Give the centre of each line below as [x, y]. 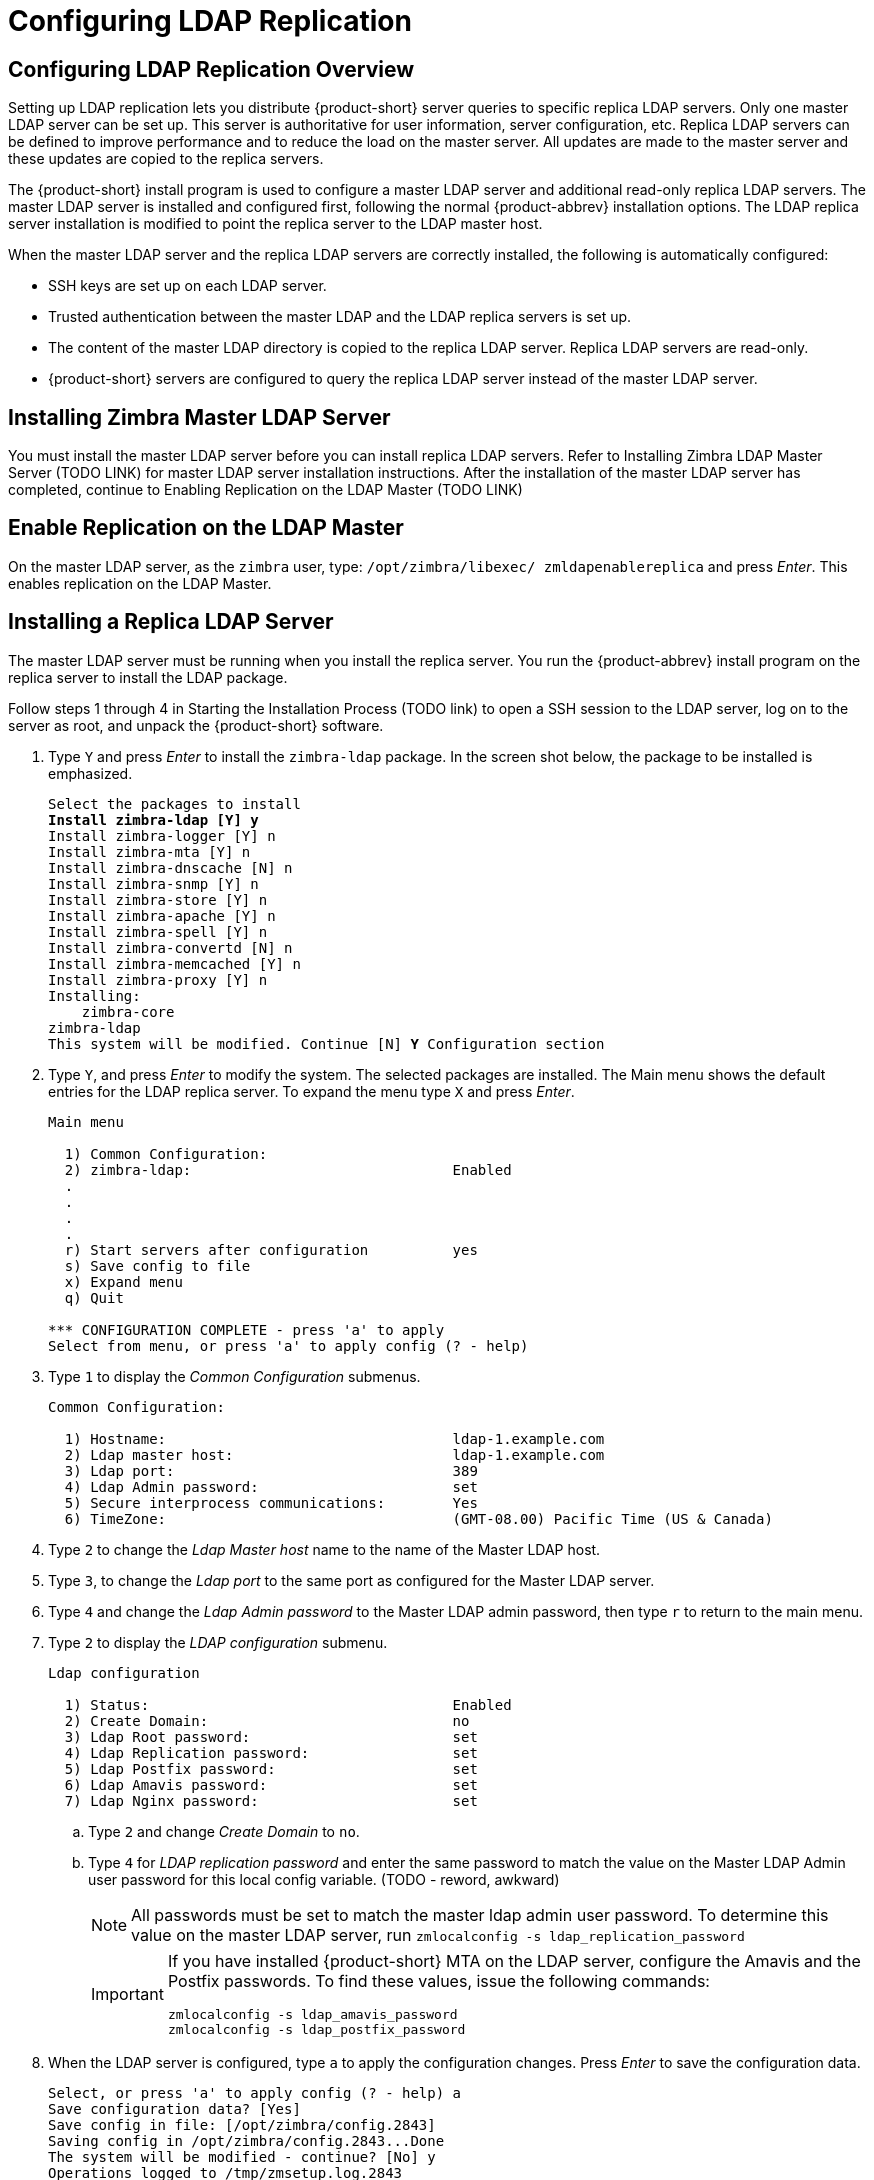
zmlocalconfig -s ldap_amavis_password [312, 2014]
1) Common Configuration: [166, 1153]
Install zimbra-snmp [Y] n [153, 883]
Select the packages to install [174, 803]
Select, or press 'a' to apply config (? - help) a [255, 2092]
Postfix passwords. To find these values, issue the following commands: [438, 1980]
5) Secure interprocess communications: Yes [271, 1502]
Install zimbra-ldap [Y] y [153, 819]
